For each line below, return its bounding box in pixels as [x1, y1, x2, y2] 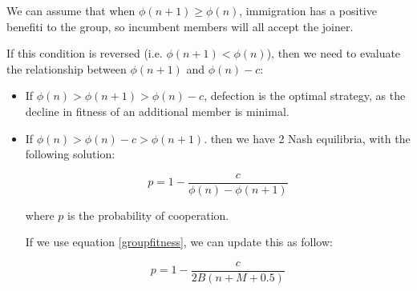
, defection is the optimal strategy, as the [204, 87, 406, 104]
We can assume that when [6, 2, 136, 18]
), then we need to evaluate [266, 45, 401, 62]
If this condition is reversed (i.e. [6, 45, 163, 62]
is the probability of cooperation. [67, 206, 229, 223]
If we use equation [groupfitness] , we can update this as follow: [25, 233, 333, 250]
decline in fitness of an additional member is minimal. [25, 102, 289, 119]
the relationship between [6, 60, 127, 77]
